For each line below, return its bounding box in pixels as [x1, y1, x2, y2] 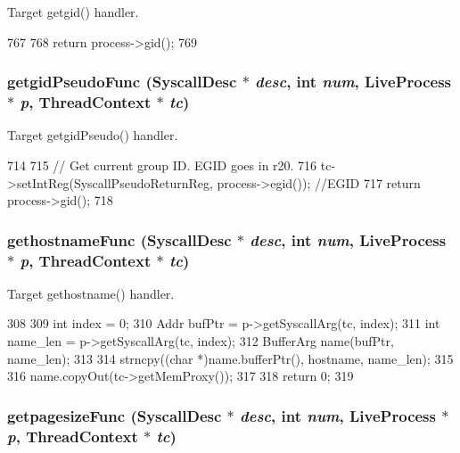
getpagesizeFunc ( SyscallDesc [7, 404, 222, 426]
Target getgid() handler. [7, 3, 139, 21]
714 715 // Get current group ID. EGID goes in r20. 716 [7, 155, 317, 174]
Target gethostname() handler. [7, 284, 175, 302]
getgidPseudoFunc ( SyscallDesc [7, 70, 237, 93]
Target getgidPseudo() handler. [7, 126, 178, 144]
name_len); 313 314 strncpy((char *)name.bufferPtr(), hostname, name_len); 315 [7, 349, 454, 367]
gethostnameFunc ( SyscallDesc [7, 228, 232, 251]
